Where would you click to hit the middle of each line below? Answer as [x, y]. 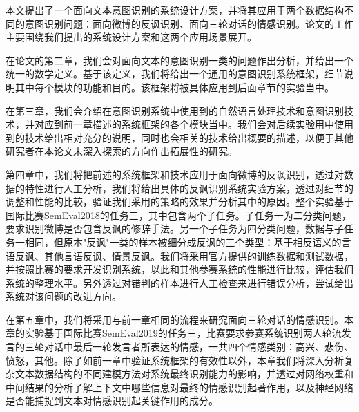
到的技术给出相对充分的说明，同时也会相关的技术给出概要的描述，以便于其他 [179, 137]
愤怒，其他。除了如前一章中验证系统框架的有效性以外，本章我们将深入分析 [175, 360]
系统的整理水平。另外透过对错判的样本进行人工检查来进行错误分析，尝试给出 [179, 282]
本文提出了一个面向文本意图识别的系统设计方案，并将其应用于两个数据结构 [175, 10]
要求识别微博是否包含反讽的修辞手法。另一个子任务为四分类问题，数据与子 [175, 228]
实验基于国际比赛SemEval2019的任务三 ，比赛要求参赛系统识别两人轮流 [183, 333]
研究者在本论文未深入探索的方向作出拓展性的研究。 [122, 151]
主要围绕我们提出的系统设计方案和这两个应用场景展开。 [131, 37]
